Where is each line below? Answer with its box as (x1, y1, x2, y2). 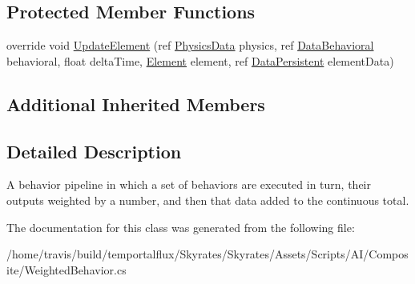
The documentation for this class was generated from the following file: (6, 218, 355, 235)
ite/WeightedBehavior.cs (6, 261, 127, 278)
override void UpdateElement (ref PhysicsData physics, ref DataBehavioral (6, 37, 374, 54)
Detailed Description (6, 138, 182, 163)
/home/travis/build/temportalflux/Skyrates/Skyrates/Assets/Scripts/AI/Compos (6, 246, 409, 262)
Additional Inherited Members (6, 91, 265, 116)
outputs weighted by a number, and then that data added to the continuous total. (6, 191, 409, 208)
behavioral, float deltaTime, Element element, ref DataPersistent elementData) (6, 52, 394, 69)
